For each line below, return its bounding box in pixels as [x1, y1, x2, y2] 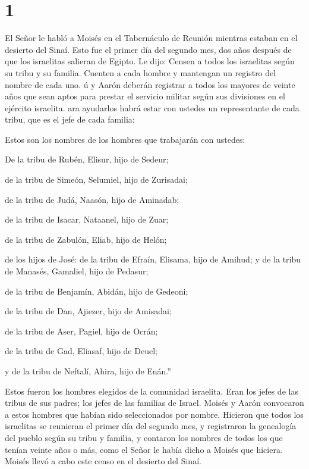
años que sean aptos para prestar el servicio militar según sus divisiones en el [5, 90, 285, 102]
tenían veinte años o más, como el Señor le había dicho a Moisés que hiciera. [5, 443, 283, 455]
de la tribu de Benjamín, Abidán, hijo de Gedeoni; [5, 284, 188, 297]
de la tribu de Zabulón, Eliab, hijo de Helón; [5, 233, 167, 245]
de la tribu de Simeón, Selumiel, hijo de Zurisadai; [5, 173, 188, 186]
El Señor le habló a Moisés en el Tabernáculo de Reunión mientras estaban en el [5, 32, 298, 44]
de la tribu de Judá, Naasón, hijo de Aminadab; [5, 193, 179, 205]
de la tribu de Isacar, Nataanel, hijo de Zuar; [5, 213, 169, 226]
